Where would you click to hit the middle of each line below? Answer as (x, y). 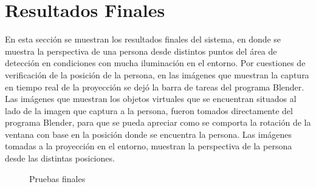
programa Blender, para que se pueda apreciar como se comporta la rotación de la (158, 122)
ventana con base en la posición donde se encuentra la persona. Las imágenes (149, 134)
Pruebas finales (57, 178)
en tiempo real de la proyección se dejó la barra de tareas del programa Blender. (155, 87)
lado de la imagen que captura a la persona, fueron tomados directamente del (149, 110)
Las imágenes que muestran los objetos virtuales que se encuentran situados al (151, 99)
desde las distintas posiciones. (60, 158)
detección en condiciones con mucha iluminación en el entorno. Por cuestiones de (155, 63)
